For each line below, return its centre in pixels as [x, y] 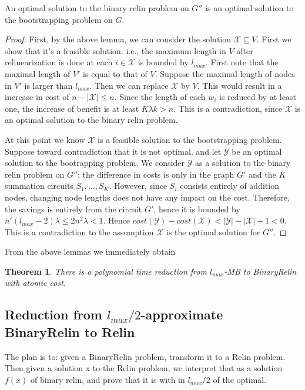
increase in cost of [37, 97]
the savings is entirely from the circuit [73, 209]
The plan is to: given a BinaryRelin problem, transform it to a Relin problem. [145, 356]
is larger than [48, 85]
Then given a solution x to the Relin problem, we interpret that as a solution [144, 368]
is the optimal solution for [213, 231]
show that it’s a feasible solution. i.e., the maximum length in [115, 50]
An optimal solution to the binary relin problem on [97, 8]
